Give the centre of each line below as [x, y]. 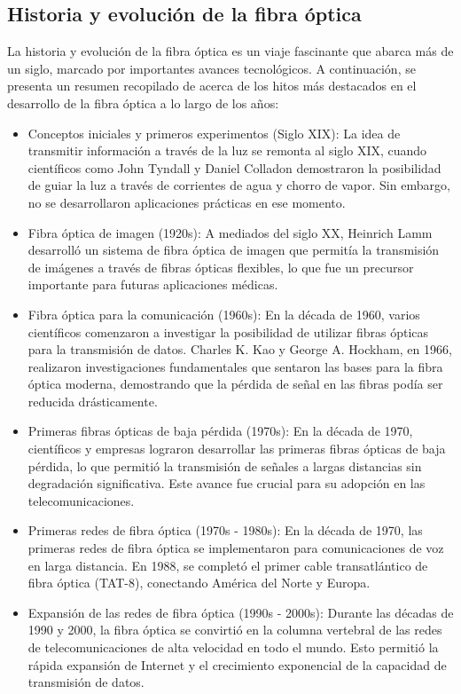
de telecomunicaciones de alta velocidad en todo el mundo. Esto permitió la [233, 647]
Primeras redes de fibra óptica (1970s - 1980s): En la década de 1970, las [225, 530]
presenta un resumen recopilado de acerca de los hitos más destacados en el [212, 86]
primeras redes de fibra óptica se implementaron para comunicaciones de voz [236, 548]
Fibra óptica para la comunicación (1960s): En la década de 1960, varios [224, 314]
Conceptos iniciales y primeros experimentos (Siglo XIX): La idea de [214, 133]
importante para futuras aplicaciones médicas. [153, 284]
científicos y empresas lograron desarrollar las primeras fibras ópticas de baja [237, 449]
